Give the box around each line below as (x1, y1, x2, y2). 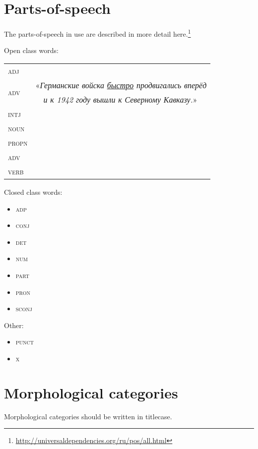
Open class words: (4, 45, 59, 56)
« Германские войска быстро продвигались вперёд (35, 79, 207, 91)
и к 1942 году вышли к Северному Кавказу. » (43, 93, 197, 105)
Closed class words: (4, 186, 63, 197)
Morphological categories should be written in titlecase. (4, 411, 172, 421)
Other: (4, 320, 24, 330)
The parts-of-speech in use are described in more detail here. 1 (4, 27, 191, 39)
